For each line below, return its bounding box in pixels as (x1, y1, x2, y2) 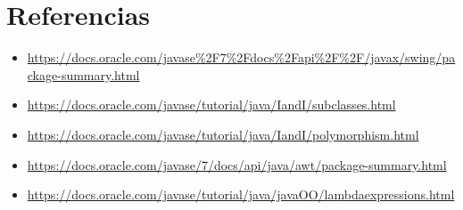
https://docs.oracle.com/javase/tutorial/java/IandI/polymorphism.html (27, 125, 419, 143)
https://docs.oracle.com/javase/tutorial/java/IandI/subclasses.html (27, 95, 396, 114)
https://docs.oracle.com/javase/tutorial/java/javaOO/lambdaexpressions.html (27, 185, 455, 204)
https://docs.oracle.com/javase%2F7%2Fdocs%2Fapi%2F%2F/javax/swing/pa (27, 48, 456, 67)
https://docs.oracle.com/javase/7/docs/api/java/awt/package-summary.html (27, 155, 447, 174)
